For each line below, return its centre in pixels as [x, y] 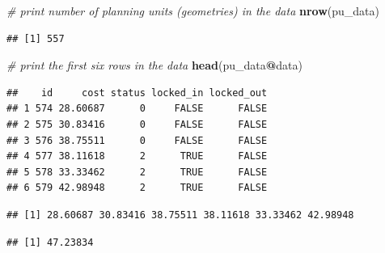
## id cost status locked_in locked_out [137, 93]
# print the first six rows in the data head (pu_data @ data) [154, 65]
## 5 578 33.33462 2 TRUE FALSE [137, 172]
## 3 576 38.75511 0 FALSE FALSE [137, 140]
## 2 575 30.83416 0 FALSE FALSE [137, 124]
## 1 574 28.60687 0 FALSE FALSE [137, 109]
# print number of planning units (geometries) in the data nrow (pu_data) [193, 11]
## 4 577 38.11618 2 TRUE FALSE [137, 156]
